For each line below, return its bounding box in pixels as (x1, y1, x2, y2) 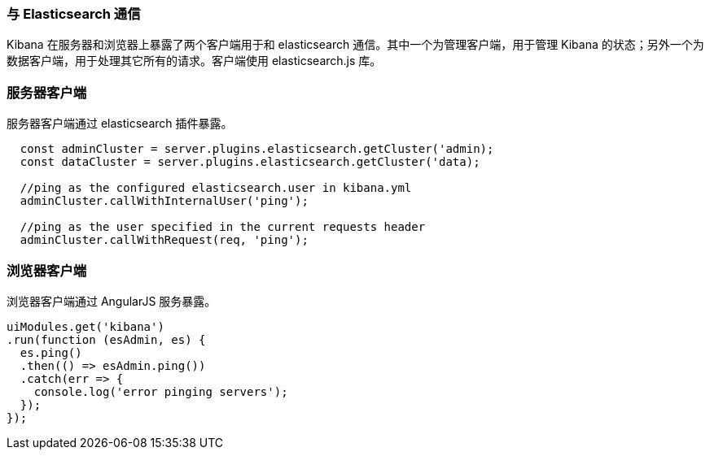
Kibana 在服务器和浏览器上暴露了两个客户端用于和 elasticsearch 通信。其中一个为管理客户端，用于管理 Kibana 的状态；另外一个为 (7, 37, 704, 52)
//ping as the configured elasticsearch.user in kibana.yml (20, 181, 412, 195)
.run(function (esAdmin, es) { (7, 332, 206, 346)
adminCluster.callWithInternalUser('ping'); (20, 194, 309, 208)
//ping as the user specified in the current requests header (20, 220, 426, 234)
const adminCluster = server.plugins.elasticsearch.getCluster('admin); (20, 142, 494, 156)
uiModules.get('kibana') (7, 319, 164, 333)
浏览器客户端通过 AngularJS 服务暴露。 (7, 293, 217, 308)
